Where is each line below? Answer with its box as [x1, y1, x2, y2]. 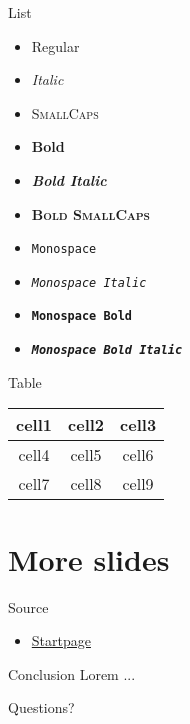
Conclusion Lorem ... [8, 663, 136, 684]
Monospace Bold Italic [31, 343, 183, 358]
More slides [8, 538, 170, 579]
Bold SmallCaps [31, 203, 150, 224]
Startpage [31, 630, 91, 651]
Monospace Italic [31, 275, 147, 290]
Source [8, 596, 49, 617]
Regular [31, 35, 80, 56]
